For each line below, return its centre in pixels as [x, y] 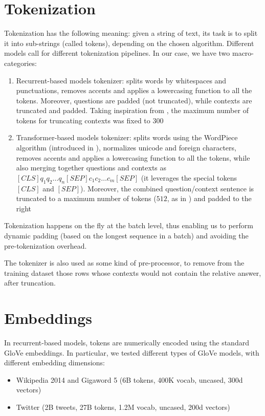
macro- [243, 53]
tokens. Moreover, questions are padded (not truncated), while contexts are [134, 100]
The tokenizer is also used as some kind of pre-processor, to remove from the [124, 263]
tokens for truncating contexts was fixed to [83, 120]
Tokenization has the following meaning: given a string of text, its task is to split [131, 33]
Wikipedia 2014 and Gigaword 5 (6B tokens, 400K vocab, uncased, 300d [129, 379]
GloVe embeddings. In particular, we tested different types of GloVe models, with [132, 352]
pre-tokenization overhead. [46, 245]
